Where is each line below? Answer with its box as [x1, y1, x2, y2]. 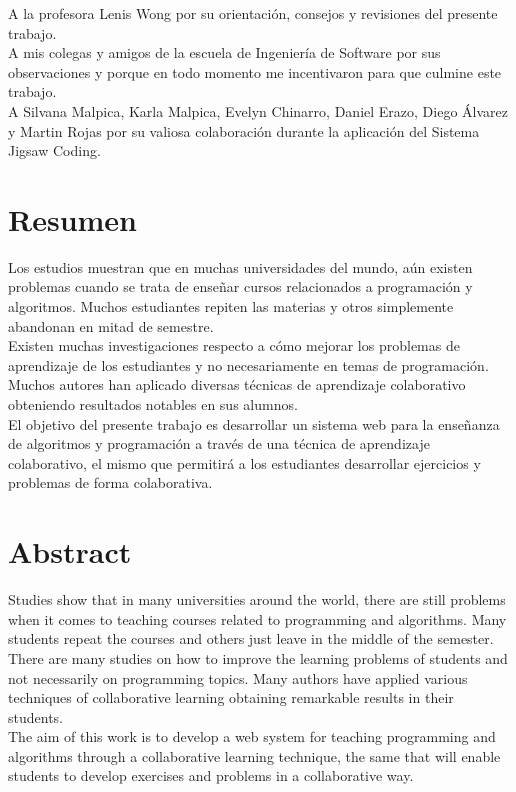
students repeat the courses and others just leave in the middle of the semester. [8, 628, 494, 649]
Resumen [8, 198, 137, 239]
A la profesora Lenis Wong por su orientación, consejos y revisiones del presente [8, 3, 498, 23]
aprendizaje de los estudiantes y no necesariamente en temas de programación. [8, 354, 489, 375]
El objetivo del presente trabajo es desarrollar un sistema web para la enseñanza [8, 413, 500, 434]
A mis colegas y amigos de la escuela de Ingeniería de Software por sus [8, 42, 441, 63]
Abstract [8, 531, 132, 572]
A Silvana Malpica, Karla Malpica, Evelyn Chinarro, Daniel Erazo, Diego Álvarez [8, 100, 508, 121]
